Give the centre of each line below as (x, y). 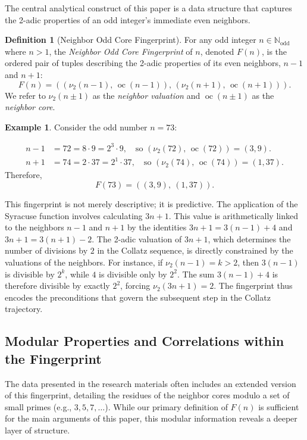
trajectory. (24, 309)
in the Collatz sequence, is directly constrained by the (195, 250)
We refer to (25, 95)
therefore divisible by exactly (57, 285)
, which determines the (249, 238)
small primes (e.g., (38, 406)
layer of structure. (37, 430)
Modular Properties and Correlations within (145, 341)
